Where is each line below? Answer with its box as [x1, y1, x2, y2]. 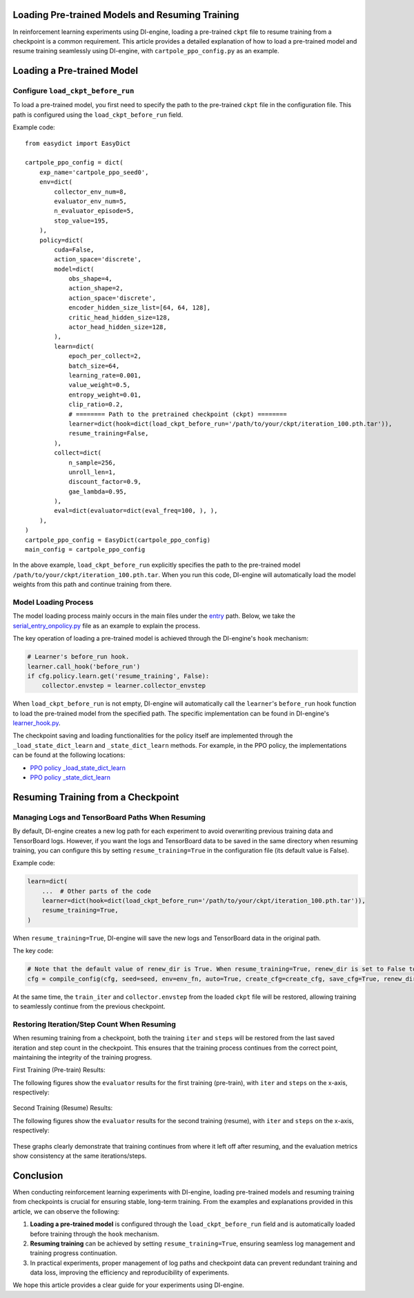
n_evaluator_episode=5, [54, 207, 135, 215]
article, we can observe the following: [12, 1207, 120, 1216]
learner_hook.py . [12, 719, 61, 727]
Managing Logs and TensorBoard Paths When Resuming [12, 812, 206, 822]
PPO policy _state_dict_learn [30, 773, 110, 781]
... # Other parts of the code [41, 887, 152, 895]
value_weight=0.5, [68, 381, 131, 389]
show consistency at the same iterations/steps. [12, 1151, 147, 1160]
